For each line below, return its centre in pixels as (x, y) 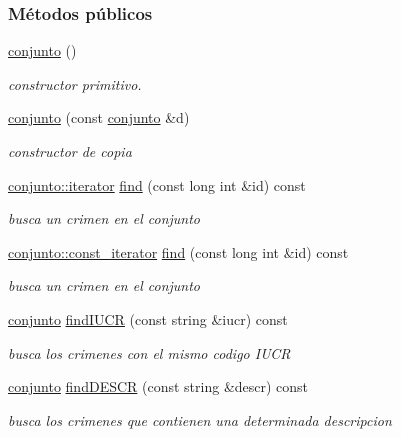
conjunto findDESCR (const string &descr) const (158, 386)
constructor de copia (70, 151)
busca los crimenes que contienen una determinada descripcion (200, 419)
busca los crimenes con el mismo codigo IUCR (149, 352)
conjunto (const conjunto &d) (99, 117)
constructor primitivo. (75, 83)
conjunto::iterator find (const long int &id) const (157, 184)
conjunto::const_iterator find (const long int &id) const (178, 251)
